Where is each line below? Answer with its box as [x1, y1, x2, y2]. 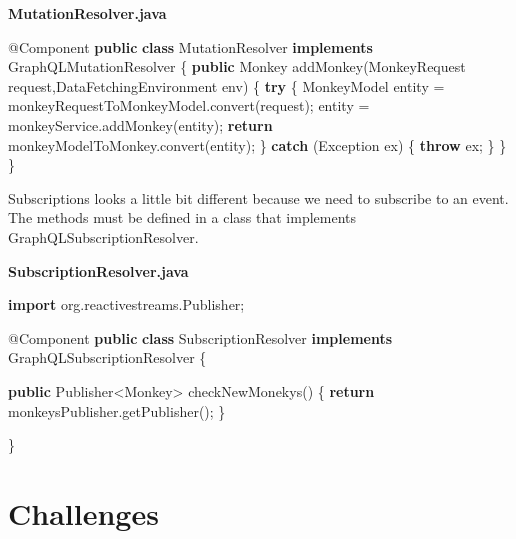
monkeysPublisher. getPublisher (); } [8, 400, 226, 421]
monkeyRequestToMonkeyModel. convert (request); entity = [8, 95, 370, 116]
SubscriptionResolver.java [8, 260, 189, 281]
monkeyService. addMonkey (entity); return [8, 114, 273, 135]
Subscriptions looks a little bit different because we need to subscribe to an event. [8, 187, 509, 208]
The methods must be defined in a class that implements [8, 207, 357, 228]
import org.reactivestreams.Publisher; [8, 294, 245, 315]
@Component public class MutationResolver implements [8, 36, 373, 57]
